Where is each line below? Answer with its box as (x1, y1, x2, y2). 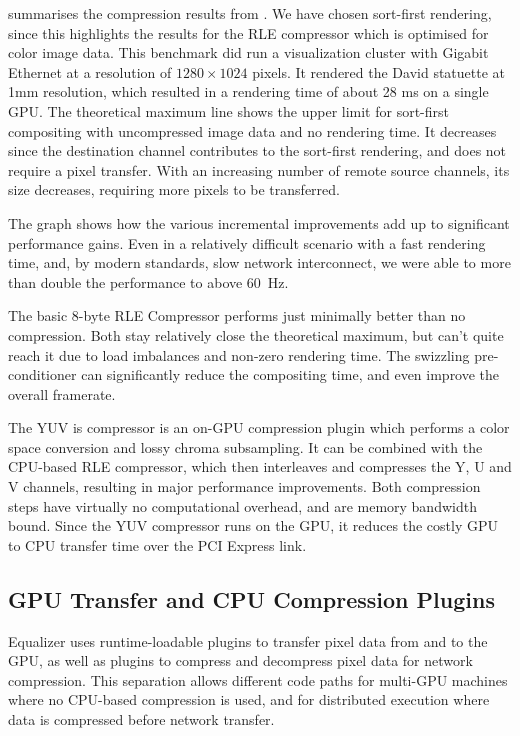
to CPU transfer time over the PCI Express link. (8, 534, 307, 555)
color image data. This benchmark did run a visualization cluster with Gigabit (8, 42, 489, 63)
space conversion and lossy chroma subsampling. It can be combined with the (8, 436, 483, 457)
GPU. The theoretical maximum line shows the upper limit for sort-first (8, 100, 450, 121)
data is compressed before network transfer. (8, 709, 275, 730)
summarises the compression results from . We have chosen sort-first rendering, (8, 3, 492, 23)
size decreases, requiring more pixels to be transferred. (8, 179, 340, 200)
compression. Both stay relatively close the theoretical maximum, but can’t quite (8, 324, 504, 345)
